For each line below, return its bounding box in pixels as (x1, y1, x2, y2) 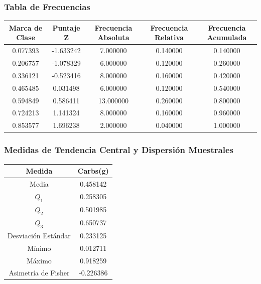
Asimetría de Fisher (9, 267, 70, 278)
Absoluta (97, 32, 129, 43)
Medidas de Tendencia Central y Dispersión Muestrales (4, 144, 233, 156)
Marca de (9, 22, 43, 33)
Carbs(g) (77, 166, 109, 176)
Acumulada (207, 32, 247, 43)
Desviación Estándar (8, 230, 71, 240)
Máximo (27, 255, 52, 265)
